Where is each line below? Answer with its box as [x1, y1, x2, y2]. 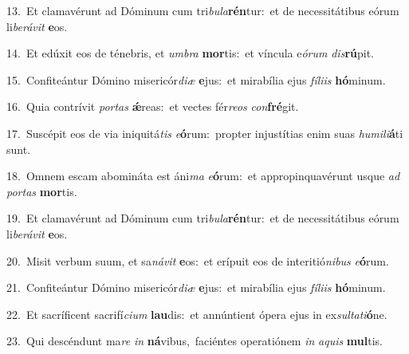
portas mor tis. [6, 183, 77, 199]
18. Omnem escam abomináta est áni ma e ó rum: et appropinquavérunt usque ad [6, 167, 400, 184]
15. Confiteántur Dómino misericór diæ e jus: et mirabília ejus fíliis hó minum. [6, 71, 386, 88]
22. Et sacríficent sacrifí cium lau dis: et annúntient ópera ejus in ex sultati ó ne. [6, 305, 387, 322]
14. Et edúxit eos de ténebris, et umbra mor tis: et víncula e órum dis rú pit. [6, 45, 374, 61]
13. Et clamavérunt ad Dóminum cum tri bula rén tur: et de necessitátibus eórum [6, 2, 399, 18]
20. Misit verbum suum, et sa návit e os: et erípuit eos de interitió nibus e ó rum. [6, 252, 389, 269]
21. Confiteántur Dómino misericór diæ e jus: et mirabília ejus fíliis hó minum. [6, 279, 386, 296]
